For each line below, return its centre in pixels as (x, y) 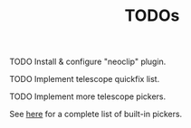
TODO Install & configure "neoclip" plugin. (88, 62)
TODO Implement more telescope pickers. (88, 96)
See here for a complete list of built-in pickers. (96, 114)
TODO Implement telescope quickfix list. (85, 79)
